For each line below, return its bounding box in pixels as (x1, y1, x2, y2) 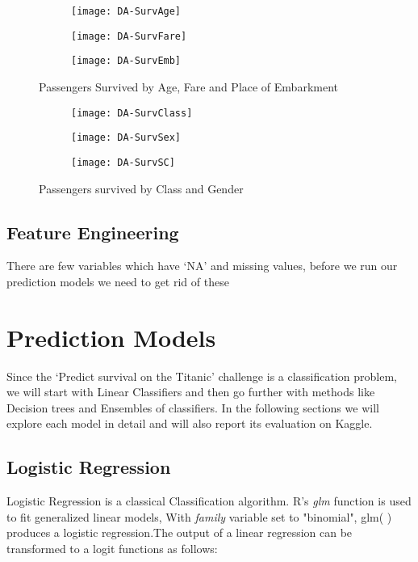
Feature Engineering (6, 219, 179, 244)
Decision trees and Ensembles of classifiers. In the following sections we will (6, 399, 379, 416)
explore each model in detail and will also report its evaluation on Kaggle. (6, 415, 373, 432)
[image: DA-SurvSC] (71, 156, 175, 168)
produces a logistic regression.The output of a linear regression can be (6, 524, 353, 541)
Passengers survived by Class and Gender (39, 180, 244, 196)
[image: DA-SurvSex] (71, 132, 182, 144)
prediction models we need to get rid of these (6, 273, 229, 289)
